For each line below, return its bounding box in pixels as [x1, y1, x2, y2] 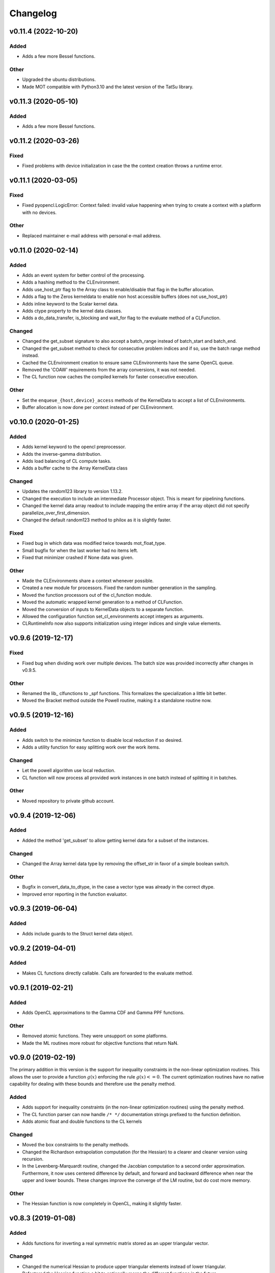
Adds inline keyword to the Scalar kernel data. [22, 300, 119, 307]
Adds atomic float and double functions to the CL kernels [22, 1118, 142, 1125]
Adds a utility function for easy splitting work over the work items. [22, 744, 160, 751]
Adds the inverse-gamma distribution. [22, 451, 102, 457]
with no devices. [22, 209, 57, 215]
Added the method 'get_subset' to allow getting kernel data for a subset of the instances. [22, 837, 209, 843]
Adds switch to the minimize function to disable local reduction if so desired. [22, 737, 183, 743]
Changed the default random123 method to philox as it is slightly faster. [22, 517, 172, 523]
